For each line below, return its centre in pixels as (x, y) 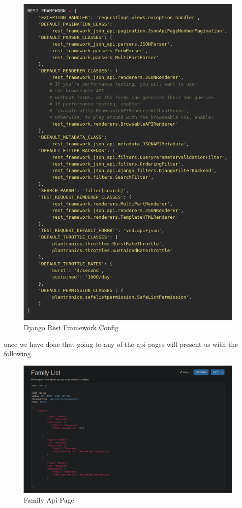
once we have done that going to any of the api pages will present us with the (121, 344)
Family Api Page (49, 499)
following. (18, 354)
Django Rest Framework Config (71, 327)
